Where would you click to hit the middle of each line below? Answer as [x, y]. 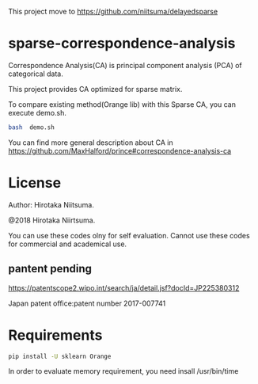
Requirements [55, 335]
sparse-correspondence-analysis [122, 44]
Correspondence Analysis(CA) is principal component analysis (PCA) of [125, 65]
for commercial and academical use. [68, 244]
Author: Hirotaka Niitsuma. [51, 204]
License [35, 183]
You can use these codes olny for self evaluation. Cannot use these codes [129, 235]
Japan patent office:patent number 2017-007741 [87, 303]
